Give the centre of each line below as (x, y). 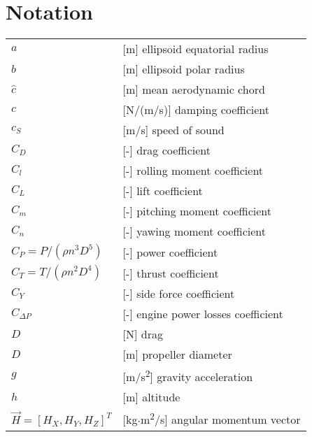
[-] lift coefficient (163, 191)
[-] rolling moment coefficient (193, 171)
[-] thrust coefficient (171, 273)
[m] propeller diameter (177, 354)
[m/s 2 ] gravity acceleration (188, 376)
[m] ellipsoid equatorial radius (196, 49)
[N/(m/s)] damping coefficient (196, 110)
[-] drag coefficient (166, 150)
